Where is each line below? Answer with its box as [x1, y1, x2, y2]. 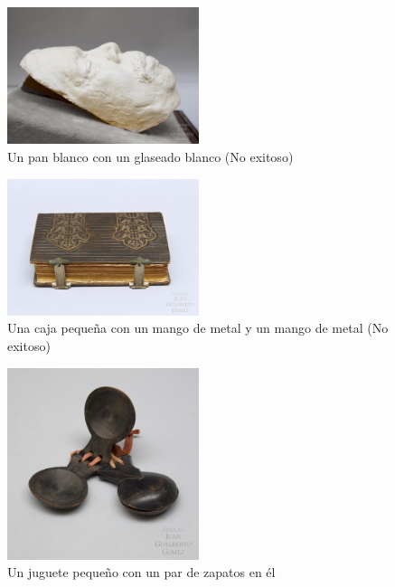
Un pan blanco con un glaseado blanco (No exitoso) [7, 147, 294, 166]
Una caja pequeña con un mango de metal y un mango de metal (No [7, 318, 389, 337]
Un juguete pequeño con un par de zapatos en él [7, 563, 276, 582]
